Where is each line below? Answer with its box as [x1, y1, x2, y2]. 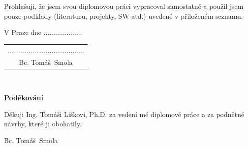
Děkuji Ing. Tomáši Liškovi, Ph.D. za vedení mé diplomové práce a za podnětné [4, 109, 245, 119]
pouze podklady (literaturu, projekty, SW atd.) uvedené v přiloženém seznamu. [4, 10, 243, 21]
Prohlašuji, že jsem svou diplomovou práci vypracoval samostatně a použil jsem [4, 1, 244, 11]
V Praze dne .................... [4, 27, 82, 37]
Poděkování [4, 92, 43, 103]
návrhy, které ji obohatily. [4, 118, 82, 129]
